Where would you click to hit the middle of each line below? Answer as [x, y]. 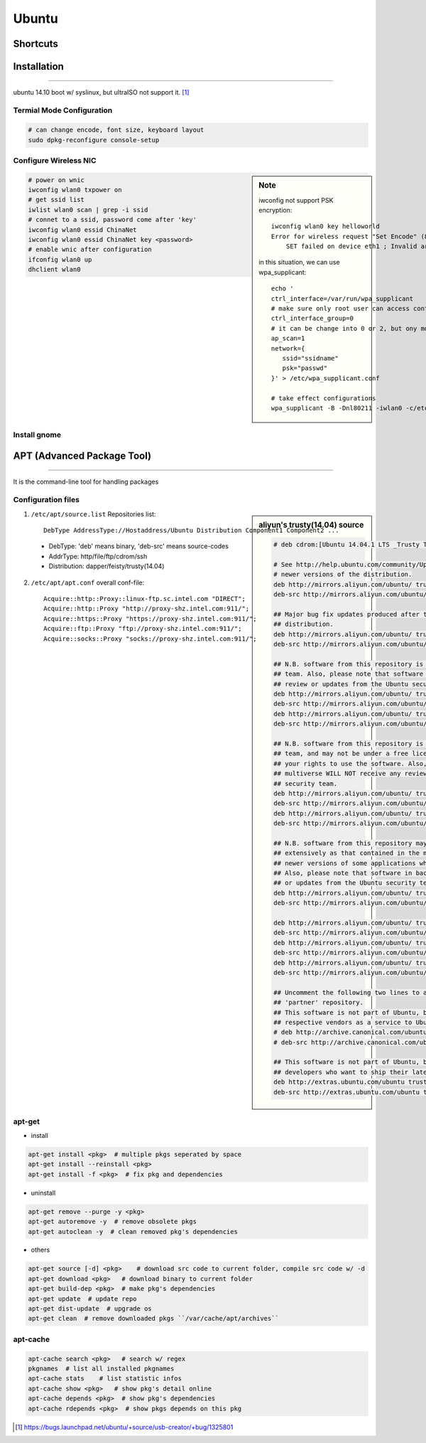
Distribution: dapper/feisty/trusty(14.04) [106, 566]
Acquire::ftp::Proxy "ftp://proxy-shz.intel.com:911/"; [143, 629]
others [40, 1250]
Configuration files [46, 500]
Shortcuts [35, 44]
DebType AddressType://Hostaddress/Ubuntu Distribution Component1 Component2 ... [191, 531]
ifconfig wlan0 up [60, 259]
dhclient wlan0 [54, 270]
